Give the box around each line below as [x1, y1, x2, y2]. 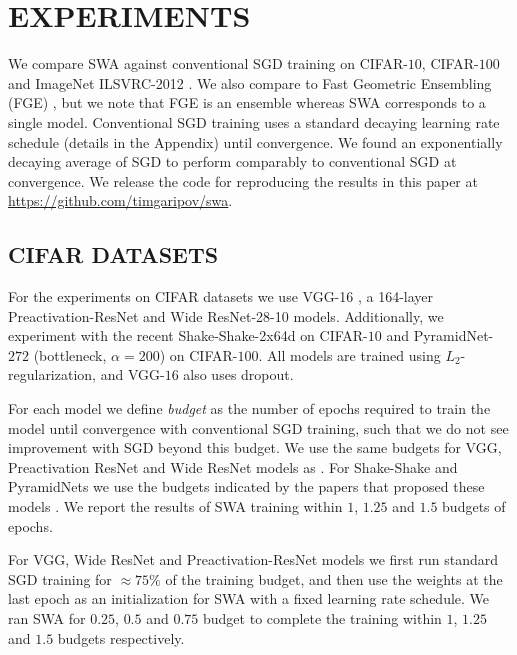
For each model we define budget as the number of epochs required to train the [8, 398, 491, 419]
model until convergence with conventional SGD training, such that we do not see [8, 417, 509, 438]
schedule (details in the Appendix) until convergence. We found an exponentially [8, 131, 503, 152]
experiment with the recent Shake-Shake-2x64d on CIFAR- [8, 325, 368, 346]
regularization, [8, 364, 96, 385]
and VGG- [100, 364, 165, 385]
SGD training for [8, 568, 112, 589]
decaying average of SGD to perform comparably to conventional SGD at [8, 151, 457, 172]
